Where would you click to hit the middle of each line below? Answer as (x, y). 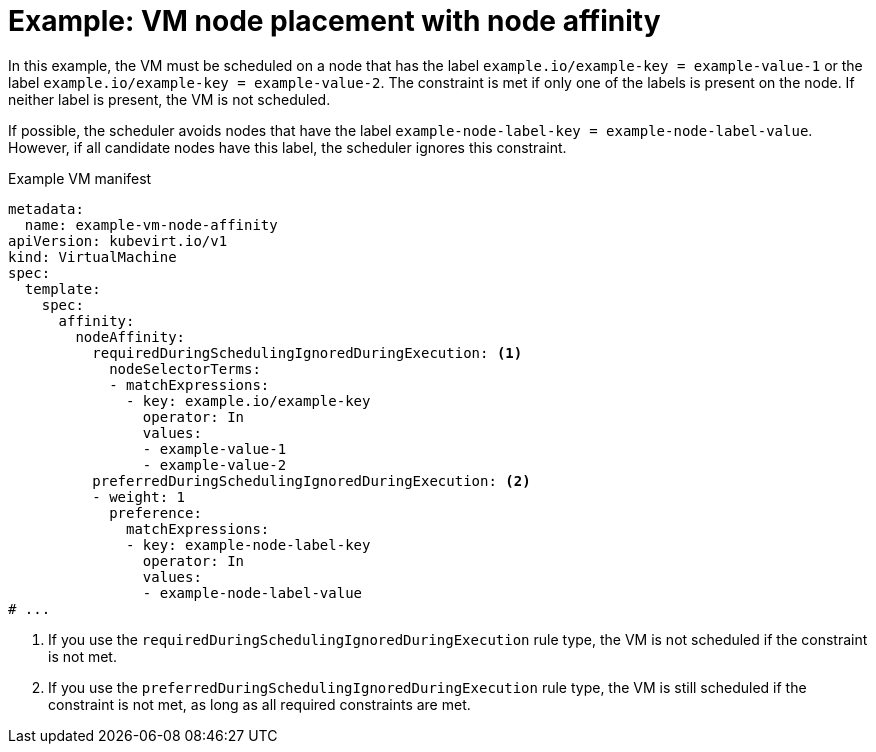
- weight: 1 (139, 496)
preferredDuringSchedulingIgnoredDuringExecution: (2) (311, 480)
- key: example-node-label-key (248, 544)
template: (62, 288)
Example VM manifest (80, 178)
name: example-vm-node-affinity (151, 224)
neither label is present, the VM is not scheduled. (169, 99)
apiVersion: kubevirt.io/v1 (118, 240)
